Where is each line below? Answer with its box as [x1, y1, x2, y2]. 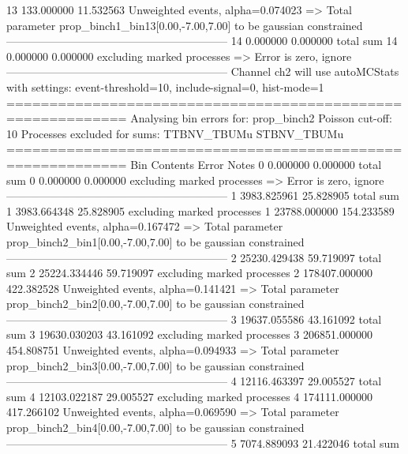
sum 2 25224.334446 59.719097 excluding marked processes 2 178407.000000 [6, 265, 372, 281]
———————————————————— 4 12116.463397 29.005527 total [6, 373, 382, 389]
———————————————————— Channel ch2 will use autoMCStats [6, 63, 399, 80]
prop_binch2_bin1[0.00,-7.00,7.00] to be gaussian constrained [6, 233, 305, 250]
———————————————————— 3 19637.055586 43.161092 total [6, 310, 382, 327]
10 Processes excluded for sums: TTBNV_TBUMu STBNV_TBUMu [6, 125, 344, 141]
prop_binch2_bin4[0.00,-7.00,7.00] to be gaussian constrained [6, 419, 305, 436]
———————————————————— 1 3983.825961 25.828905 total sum [6, 187, 399, 204]
